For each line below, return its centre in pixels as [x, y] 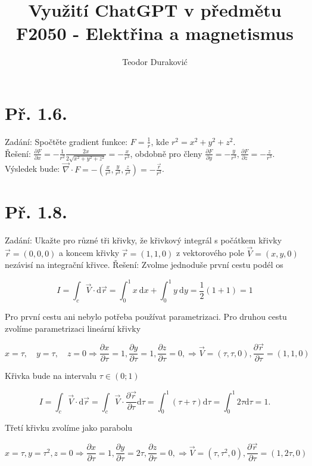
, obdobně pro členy [166, 153]
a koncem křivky [89, 253]
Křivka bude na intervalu [51, 376]
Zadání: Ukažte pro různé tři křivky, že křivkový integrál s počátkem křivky [143, 240]
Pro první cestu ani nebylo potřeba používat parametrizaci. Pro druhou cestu [146, 317]
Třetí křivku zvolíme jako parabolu [69, 428]
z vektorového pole [210, 253]
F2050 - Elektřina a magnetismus [155, 33]
